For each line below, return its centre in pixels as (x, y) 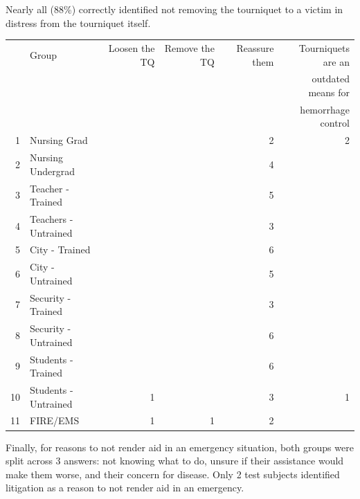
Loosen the (132, 47)
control (335, 123)
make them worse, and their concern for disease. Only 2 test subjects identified (173, 474)
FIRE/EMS (55, 420)
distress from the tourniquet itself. (78, 22)
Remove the (189, 47)
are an (336, 61)
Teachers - (52, 218)
